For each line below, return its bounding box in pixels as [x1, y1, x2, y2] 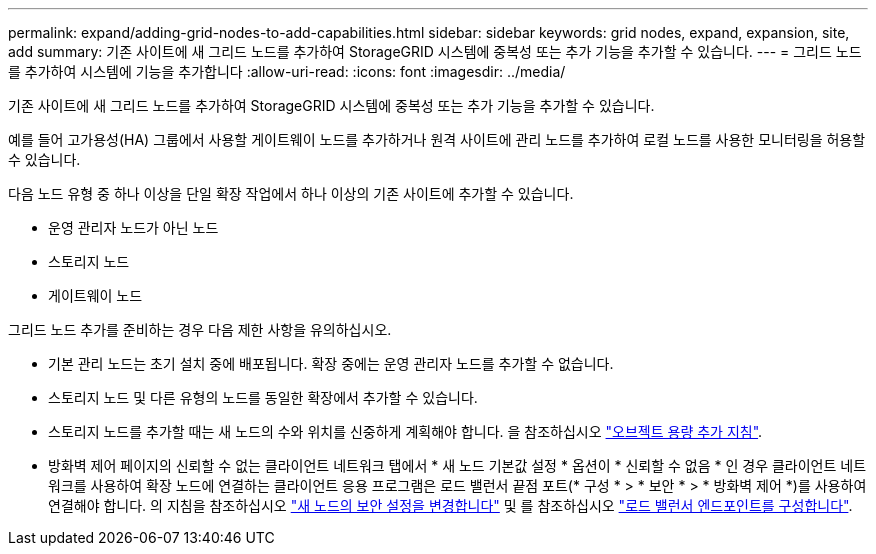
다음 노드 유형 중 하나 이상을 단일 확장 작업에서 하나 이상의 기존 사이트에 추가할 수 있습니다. [8, 185, 574, 202]
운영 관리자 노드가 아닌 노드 [48, 219, 219, 236]
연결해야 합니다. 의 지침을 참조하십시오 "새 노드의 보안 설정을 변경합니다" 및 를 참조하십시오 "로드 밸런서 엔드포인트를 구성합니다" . [48, 497, 853, 514]
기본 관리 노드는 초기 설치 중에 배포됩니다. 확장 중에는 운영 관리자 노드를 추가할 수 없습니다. [48, 355, 614, 372]
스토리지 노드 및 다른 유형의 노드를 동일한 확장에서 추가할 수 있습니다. [48, 389, 478, 406]
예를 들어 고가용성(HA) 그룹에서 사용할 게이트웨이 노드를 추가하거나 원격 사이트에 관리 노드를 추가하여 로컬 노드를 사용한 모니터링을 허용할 [8, 131, 866, 148]
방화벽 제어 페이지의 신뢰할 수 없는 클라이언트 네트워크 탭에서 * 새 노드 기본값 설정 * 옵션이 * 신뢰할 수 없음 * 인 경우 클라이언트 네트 [48, 457, 867, 474]
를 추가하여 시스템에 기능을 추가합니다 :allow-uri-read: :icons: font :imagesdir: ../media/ [8, 63, 566, 80]
